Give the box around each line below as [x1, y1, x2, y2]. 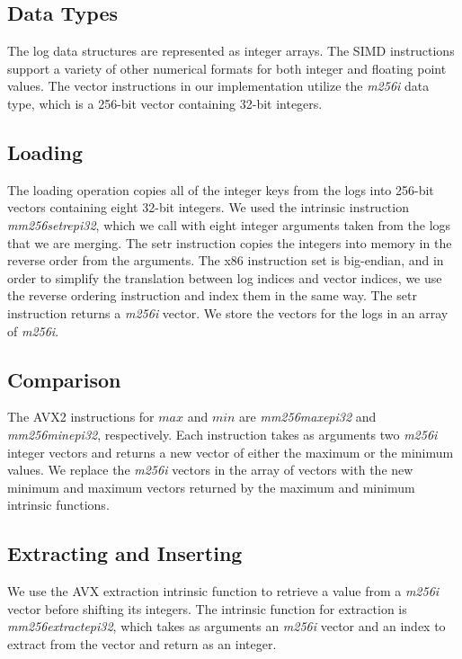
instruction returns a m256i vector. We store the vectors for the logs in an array [7, 303, 449, 322]
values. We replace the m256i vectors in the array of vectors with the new [7, 460, 413, 479]
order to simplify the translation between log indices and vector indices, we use [7, 268, 442, 287]
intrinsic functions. [7, 495, 110, 514]
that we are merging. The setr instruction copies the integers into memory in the [7, 233, 452, 252]
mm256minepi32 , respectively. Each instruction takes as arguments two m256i [7, 424, 438, 443]
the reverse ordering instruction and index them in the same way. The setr [7, 286, 417, 305]
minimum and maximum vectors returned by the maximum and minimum [7, 477, 415, 496]
